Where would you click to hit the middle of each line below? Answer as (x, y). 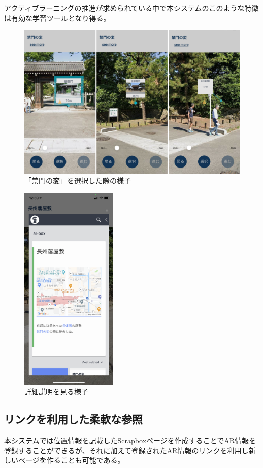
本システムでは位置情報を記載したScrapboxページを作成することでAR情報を (130, 440)
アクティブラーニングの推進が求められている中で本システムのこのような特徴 (131, 8)
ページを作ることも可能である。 (71, 460)
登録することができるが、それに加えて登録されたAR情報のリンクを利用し (126, 450)
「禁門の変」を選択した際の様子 (78, 180)
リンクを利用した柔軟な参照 (73, 419)
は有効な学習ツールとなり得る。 (57, 18)
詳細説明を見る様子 (56, 392)
